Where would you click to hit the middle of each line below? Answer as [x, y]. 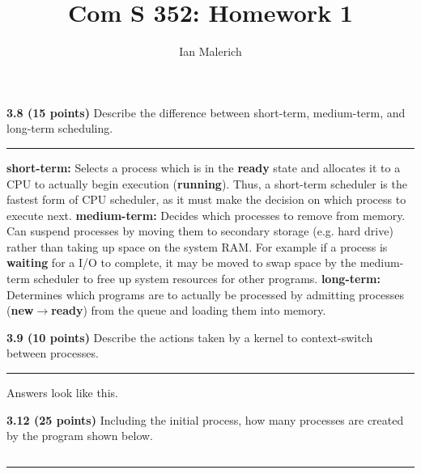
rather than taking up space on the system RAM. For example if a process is [197, 246]
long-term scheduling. [60, 128]
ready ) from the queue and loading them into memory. [189, 310]
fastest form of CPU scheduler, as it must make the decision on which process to [206, 199]
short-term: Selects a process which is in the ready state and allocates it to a [204, 167]
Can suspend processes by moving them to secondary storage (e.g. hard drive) [200, 231]
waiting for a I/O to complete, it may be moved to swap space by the [182, 262]
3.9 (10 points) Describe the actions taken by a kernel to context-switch [190, 337]
